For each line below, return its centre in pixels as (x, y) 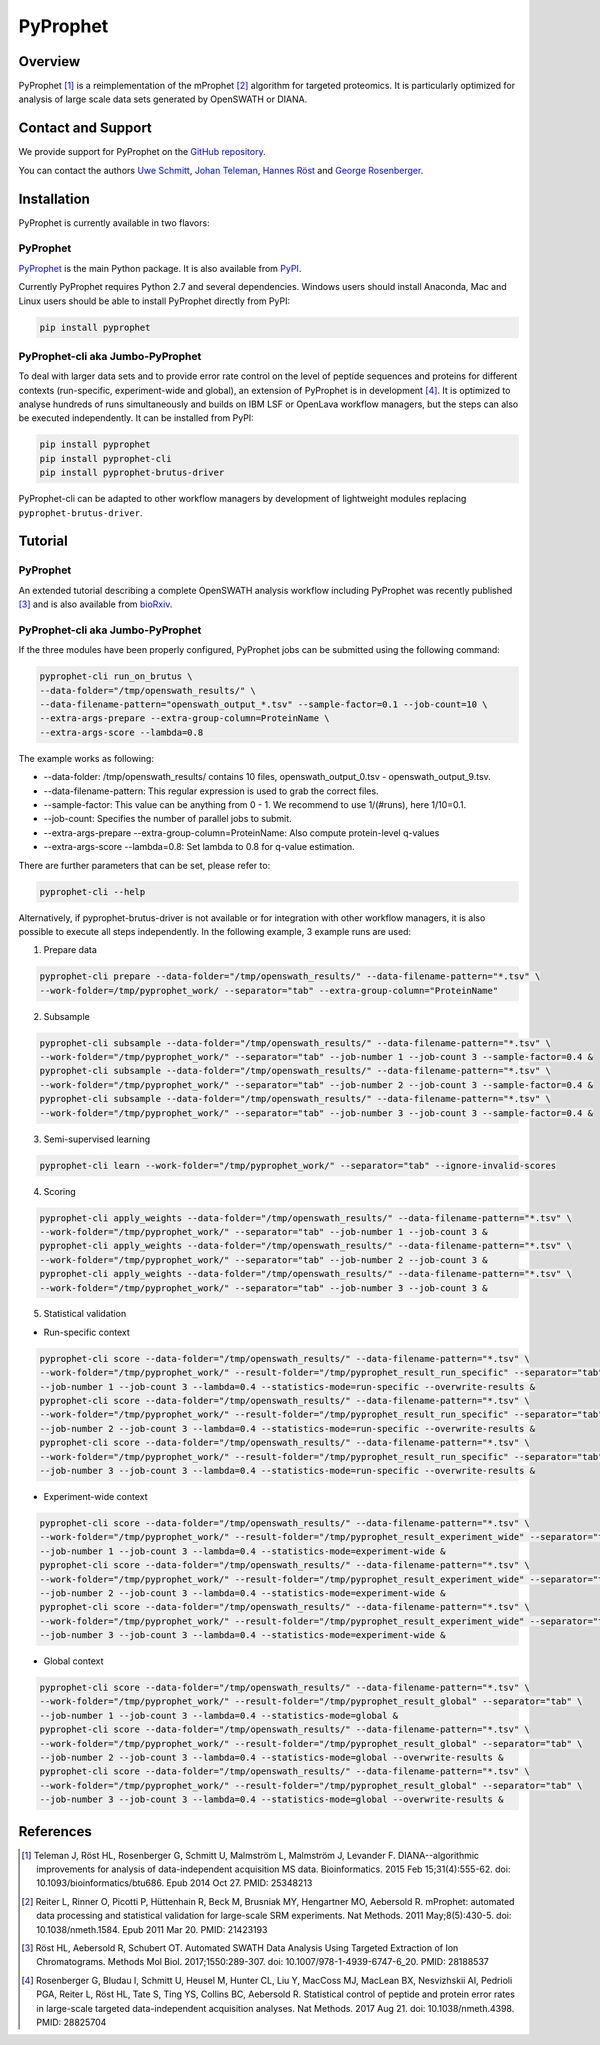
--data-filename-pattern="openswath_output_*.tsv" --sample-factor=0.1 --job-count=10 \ (264, 704)
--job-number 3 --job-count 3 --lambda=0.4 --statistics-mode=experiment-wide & (242, 1635)
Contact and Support (85, 128)
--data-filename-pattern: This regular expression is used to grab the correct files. (211, 791)
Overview (49, 61)
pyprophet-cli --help (92, 891)
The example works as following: (86, 758)
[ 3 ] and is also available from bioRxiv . (95, 604)
